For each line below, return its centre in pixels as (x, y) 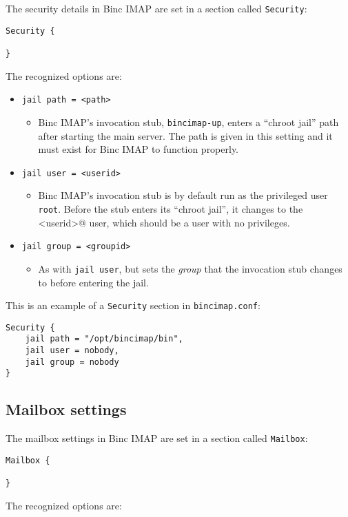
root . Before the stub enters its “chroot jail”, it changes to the (171, 208)
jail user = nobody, (72, 351)
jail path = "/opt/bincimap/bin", (104, 339)
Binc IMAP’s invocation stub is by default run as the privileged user (183, 195)
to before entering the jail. (93, 282)
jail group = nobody (72, 362)
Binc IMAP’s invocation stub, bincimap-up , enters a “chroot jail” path (188, 122)
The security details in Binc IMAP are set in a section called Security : (156, 8)
